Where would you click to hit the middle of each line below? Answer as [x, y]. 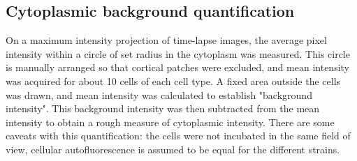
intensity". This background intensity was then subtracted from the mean [163, 108]
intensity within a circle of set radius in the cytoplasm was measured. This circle [178, 53]
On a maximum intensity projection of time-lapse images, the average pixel [166, 40]
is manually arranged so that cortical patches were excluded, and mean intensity [177, 67]
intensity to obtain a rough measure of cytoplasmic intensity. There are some [170, 122]
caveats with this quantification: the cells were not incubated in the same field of [178, 136]
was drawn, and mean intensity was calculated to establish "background [159, 94]
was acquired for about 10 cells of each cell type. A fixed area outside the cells [173, 80]
